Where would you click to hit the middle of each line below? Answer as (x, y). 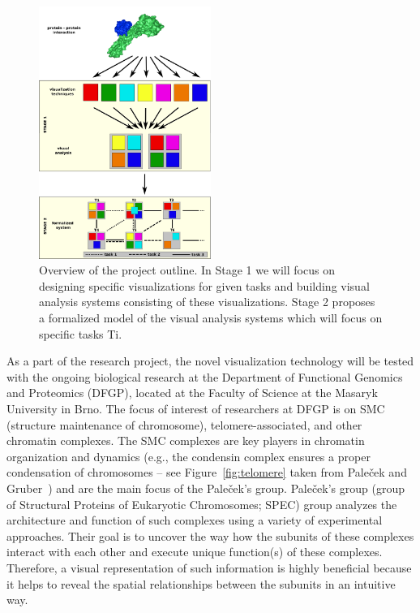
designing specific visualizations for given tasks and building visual (204, 285)
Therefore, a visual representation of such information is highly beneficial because (209, 567)
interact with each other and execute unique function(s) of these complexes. (195, 552)
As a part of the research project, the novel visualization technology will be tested (210, 361)
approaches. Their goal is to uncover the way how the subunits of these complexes (210, 535)
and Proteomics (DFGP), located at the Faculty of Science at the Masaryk (192, 393)
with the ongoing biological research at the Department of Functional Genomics (205, 376)
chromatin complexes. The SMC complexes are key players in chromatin (186, 440)
